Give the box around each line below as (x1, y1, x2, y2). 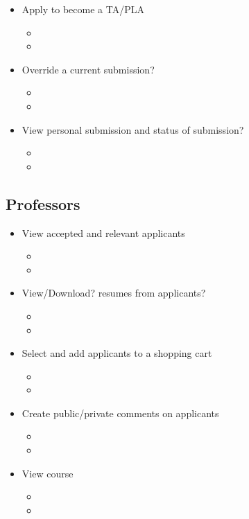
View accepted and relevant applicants (22, 225, 185, 240)
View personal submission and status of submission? (22, 122, 244, 137)
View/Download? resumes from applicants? (22, 285, 206, 300)
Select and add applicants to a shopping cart (22, 346, 212, 360)
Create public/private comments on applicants (22, 405, 219, 420)
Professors (6, 193, 80, 214)
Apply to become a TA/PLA (22, 2, 144, 16)
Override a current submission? (22, 62, 155, 76)
